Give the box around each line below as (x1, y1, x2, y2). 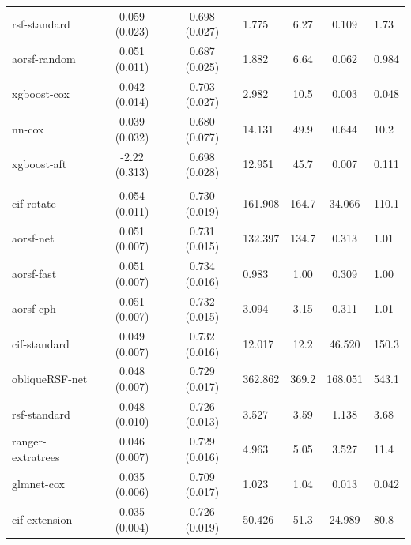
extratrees (12, 448, 60, 464)
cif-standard (12, 335, 70, 351)
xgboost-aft (12, 156, 67, 172)
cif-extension (12, 510, 73, 527)
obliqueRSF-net (12, 370, 88, 387)
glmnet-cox (12, 475, 65, 492)
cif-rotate (12, 194, 56, 211)
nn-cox (12, 120, 44, 137)
